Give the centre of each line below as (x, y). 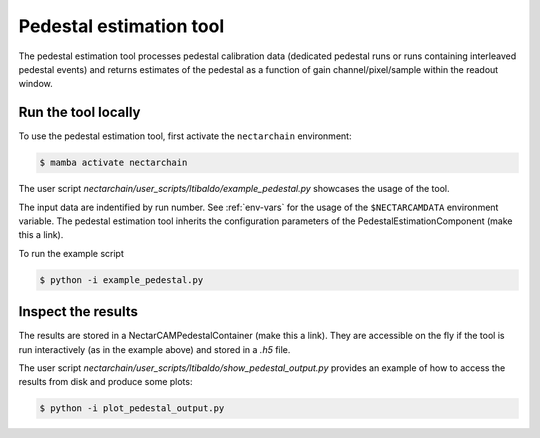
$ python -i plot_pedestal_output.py (132, 408)
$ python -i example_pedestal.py (121, 279)
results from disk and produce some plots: (105, 382)
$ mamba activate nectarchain (113, 163)
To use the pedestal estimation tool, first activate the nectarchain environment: (185, 136)
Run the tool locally (79, 112)
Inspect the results (78, 311)
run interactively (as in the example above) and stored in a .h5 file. (154, 349)
